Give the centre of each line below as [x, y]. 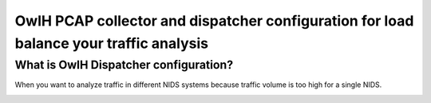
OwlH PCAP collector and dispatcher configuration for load [214, 21]
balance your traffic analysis [112, 43]
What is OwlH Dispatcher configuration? [124, 65]
